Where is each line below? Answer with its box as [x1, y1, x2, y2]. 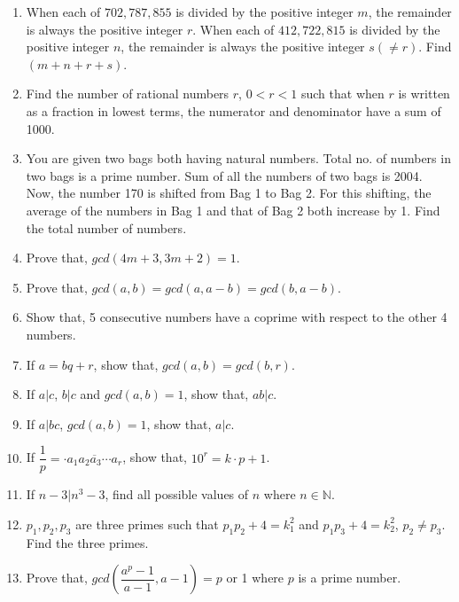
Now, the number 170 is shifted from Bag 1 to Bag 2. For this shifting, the [26, 184, 432, 202]
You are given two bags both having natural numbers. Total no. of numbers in [26, 149, 451, 168]
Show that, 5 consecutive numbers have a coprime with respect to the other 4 [26, 308, 447, 326]
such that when [300, 84, 385, 103]
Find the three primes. [26, 533, 149, 551]
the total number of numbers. [26, 218, 187, 237]
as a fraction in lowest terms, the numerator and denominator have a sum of [26, 101, 441, 120]
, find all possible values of [105, 485, 249, 504]
